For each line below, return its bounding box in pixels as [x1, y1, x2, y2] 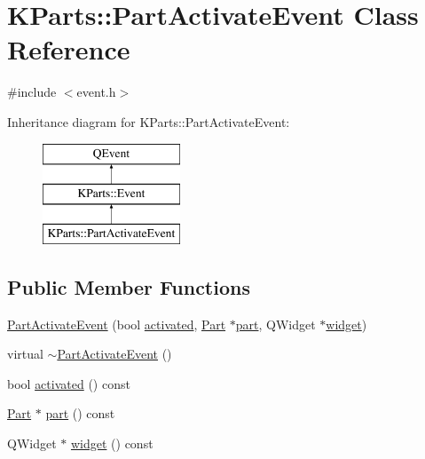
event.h [76, 83, 116, 101]
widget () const [70, 434, 153, 453]
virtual [7, 344, 43, 363]
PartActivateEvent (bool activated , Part [7, 314, 226, 333]
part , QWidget [235, 314, 316, 333]
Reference [7, 31, 130, 67]
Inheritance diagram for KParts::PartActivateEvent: [7, 112, 290, 131]
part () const [45, 404, 115, 423]
